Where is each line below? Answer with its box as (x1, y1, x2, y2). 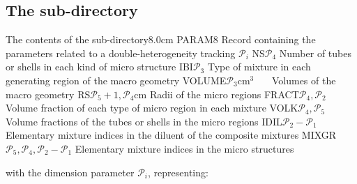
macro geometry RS (6, 86, 91, 101)
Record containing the (221, 32, 316, 47)
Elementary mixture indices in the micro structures (75, 141, 294, 155)
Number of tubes (279, 45, 351, 60)
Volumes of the (271, 72, 336, 87)
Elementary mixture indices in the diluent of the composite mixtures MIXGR (6, 128, 337, 142)
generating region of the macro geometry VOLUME (6, 72, 227, 87)
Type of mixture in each (207, 59, 311, 74)
